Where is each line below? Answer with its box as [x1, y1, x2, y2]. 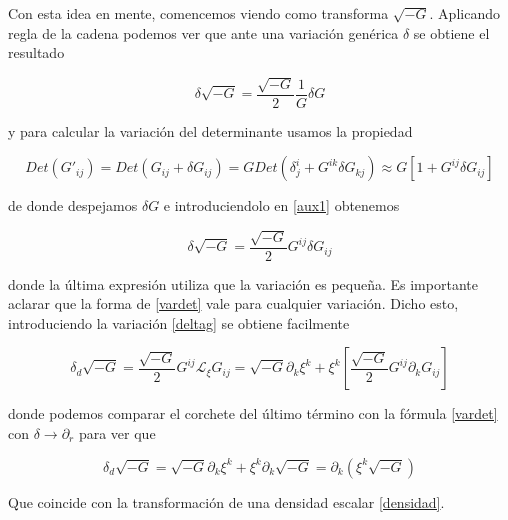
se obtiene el [413, 22, 490, 43]
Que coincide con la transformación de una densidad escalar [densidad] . [8, 491, 445, 512]
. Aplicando [429, 3, 500, 23]
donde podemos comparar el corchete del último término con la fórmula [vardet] [8, 403, 498, 424]
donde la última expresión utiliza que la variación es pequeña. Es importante [8, 273, 478, 294]
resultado [8, 42, 65, 63]
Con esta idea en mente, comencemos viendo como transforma [8, 3, 389, 23]
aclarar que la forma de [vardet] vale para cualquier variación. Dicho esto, [8, 293, 459, 314]
